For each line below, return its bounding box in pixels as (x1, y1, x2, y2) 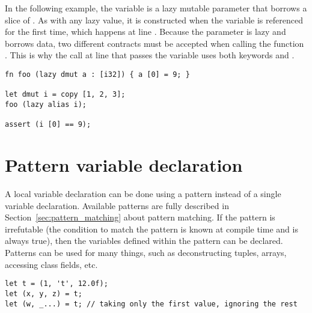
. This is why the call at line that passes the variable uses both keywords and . (5, 49, 295, 61)
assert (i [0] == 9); (5, 120, 91, 129)
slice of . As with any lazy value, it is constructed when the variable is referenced (5, 13, 303, 26)
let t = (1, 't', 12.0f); (5, 279, 108, 288)
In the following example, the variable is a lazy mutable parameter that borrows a (5, 2, 307, 14)
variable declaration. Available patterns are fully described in (5, 199, 229, 211)
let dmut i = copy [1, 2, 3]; (5, 90, 126, 99)
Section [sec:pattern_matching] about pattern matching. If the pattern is (5, 211, 275, 223)
